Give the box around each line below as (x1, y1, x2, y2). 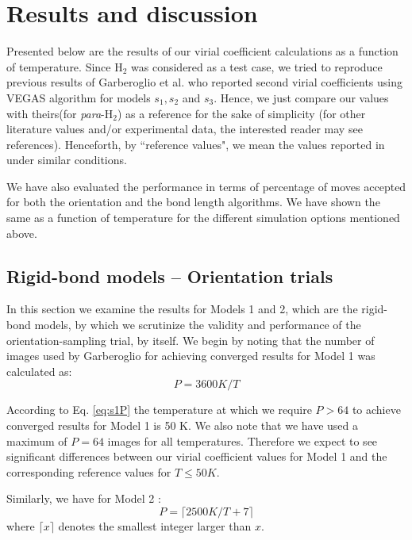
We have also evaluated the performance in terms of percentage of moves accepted (6, 178, 406, 194)
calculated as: (6, 362, 72, 379)
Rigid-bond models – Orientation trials (6, 263, 333, 288)
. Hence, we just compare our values (214, 89, 389, 105)
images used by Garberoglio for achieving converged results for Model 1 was (6, 347, 375, 364)
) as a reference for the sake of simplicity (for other (117, 105, 366, 121)
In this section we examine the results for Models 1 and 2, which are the (6, 301, 358, 317)
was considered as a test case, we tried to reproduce (131, 58, 383, 75)
